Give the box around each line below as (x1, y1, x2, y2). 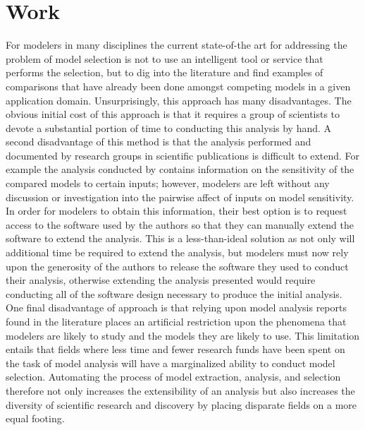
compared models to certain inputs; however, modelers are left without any (6, 176, 330, 191)
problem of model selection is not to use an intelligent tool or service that (6, 51, 323, 66)
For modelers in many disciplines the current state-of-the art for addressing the (6, 37, 347, 52)
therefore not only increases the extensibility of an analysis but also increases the (6, 383, 355, 398)
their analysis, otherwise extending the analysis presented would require (6, 273, 316, 287)
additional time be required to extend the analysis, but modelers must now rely (6, 245, 349, 260)
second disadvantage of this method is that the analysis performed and (6, 134, 311, 149)
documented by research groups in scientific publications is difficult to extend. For (6, 148, 360, 162)
